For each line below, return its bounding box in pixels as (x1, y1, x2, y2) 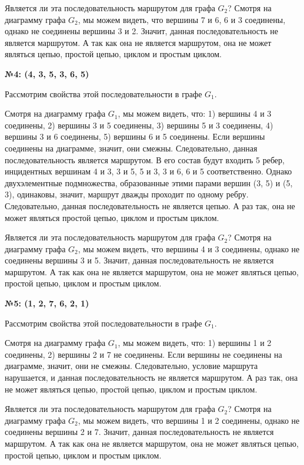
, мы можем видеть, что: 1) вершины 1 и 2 (118, 337, 272, 349)
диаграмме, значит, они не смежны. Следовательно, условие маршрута (5, 360, 258, 372)
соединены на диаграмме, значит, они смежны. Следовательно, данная (5, 141, 258, 154)
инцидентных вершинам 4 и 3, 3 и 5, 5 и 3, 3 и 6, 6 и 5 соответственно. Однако (5, 165, 292, 177)
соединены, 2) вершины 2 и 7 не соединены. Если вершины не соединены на (5, 348, 282, 360)
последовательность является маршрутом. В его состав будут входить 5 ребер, (5, 153, 285, 166)
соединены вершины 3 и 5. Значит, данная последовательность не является (5, 254, 274, 266)
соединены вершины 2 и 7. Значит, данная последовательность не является (5, 426, 274, 438)
